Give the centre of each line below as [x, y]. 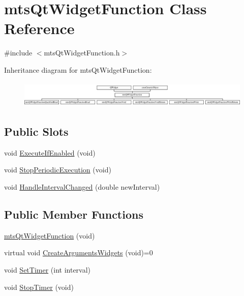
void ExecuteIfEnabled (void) [50, 152]
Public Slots [36, 131]
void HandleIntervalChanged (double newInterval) [82, 187]
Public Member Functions [74, 214]
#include [18, 53]
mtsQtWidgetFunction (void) [50, 235]
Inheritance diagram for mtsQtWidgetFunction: [78, 69]
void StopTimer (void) [39, 287]
